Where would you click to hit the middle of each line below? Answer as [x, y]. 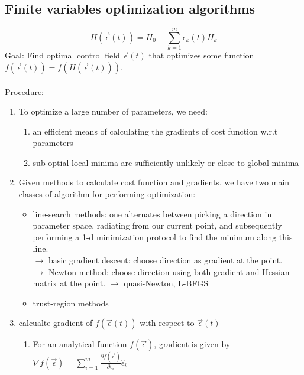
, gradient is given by [192, 344]
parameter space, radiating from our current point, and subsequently [157, 225]
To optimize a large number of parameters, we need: [113, 111]
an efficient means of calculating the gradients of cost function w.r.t [155, 131]
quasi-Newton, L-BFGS [166, 283]
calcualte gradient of [56, 323]
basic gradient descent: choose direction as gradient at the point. [165, 260]
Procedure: [25, 91]
